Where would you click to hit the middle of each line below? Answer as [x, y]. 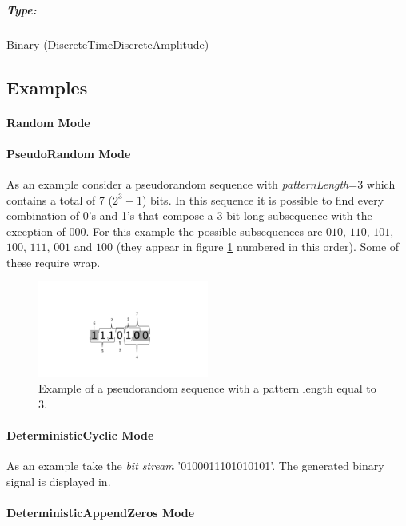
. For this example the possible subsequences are [204, 231]
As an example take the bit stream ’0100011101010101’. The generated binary [195, 466]
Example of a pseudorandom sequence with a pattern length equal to [207, 388]
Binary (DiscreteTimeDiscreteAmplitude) [108, 44]
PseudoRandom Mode [69, 153]
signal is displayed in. [59, 481]
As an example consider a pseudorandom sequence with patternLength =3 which [201, 183]
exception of [36, 231]
